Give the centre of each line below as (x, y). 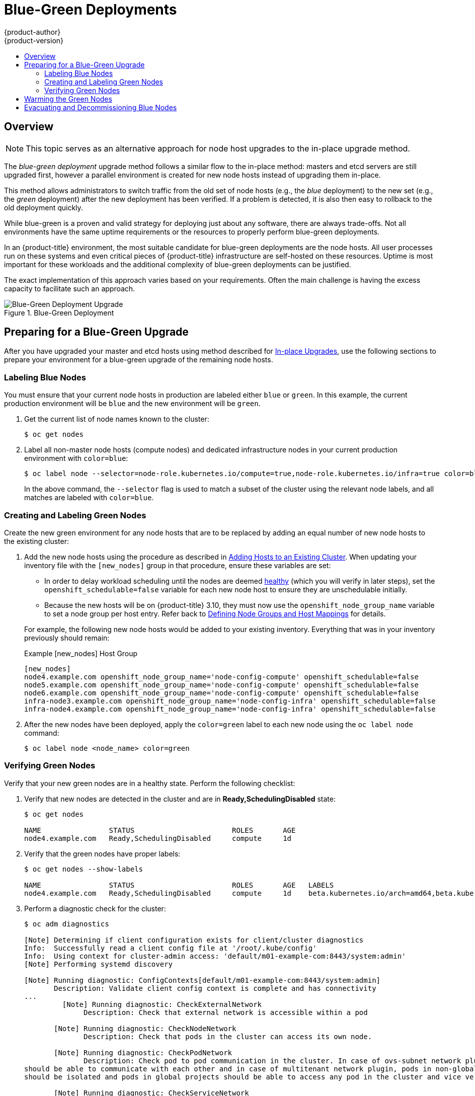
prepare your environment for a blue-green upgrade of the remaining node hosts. (139, 360)
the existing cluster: (36, 541)
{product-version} (34, 40)
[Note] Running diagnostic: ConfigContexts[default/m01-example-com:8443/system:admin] (203, 980)
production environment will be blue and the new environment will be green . (132, 404)
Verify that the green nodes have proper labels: (102, 853)
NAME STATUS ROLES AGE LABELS (179, 885)
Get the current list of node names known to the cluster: (117, 419)
